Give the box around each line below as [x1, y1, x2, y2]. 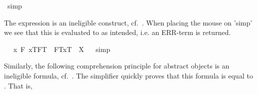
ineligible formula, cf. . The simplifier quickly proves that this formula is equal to [4, 70, 253, 80]
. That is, [4, 80, 32, 90]
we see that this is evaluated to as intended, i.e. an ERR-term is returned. [4, 27, 231, 37]
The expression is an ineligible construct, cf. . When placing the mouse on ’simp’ [4, 17, 252, 27]
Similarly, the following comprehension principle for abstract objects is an [4, 60, 229, 71]
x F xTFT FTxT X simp [13, 43, 110, 54]
